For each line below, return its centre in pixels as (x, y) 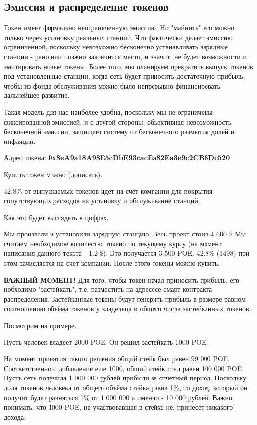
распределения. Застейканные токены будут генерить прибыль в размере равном (125, 299)
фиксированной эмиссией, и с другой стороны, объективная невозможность (118, 121)
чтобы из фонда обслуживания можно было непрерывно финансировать (112, 85)
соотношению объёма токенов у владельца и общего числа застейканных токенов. (128, 308)
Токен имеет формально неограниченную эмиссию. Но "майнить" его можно (119, 27)
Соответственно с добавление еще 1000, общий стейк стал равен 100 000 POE (123, 368)
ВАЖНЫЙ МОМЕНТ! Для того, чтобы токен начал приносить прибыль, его (122, 279)
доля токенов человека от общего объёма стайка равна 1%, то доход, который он (126, 388)
